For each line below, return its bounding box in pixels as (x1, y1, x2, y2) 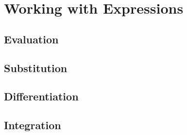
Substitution (4, 60, 68, 75)
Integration (4, 117, 61, 133)
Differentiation (4, 89, 79, 104)
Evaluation (4, 31, 59, 46)
